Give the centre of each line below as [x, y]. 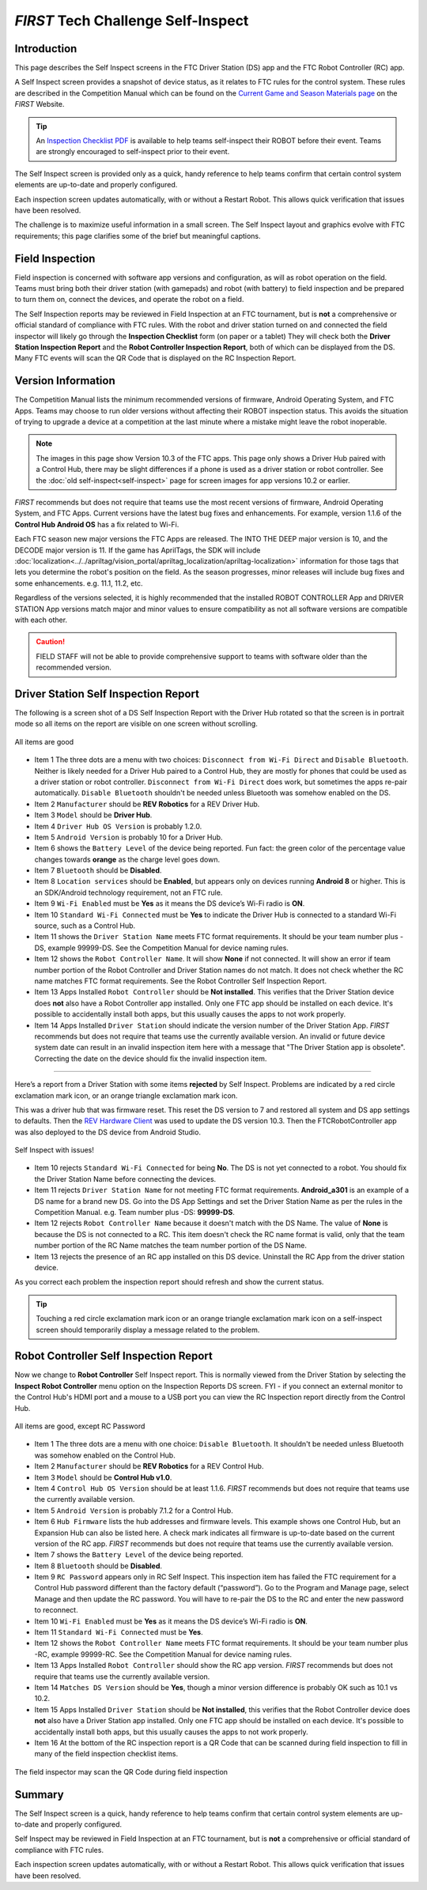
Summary [39, 1794]
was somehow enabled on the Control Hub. [105, 1455]
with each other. [41, 620]
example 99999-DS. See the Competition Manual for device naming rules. [168, 948]
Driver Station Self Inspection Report [107, 694]
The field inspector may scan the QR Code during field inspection [121, 1771]
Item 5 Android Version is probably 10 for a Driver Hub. [128, 837]
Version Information [65, 381]
